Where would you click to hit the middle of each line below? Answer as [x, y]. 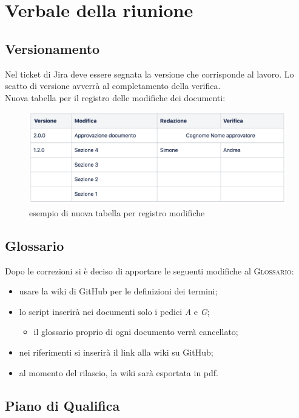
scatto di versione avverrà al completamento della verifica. [113, 86]
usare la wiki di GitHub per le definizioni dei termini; [118, 291]
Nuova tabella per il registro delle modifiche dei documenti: [115, 97]
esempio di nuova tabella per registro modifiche [117, 212]
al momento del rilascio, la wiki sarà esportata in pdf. [119, 372]
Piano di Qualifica [62, 405]
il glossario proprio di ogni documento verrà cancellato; [136, 332]
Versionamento [52, 48]
